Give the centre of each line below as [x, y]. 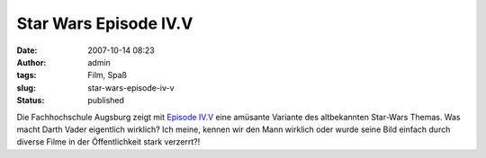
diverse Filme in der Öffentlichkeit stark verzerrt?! [108, 142]
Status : [31, 101]
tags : [27, 75]
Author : [31, 62]
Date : [27, 50]
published [106, 101]
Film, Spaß [108, 75]
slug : [26, 88]
